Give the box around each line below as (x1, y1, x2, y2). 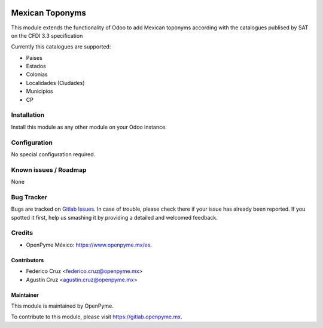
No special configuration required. (11, 150, 96, 158)
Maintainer (11, 291, 39, 299)
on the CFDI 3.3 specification (11, 32, 83, 39)
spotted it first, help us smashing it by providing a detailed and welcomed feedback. (11, 214, 218, 221)
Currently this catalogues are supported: (11, 43, 111, 50)
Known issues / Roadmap (11, 165, 87, 174)
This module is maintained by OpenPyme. (11, 302, 114, 309)
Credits (11, 229, 33, 237)
